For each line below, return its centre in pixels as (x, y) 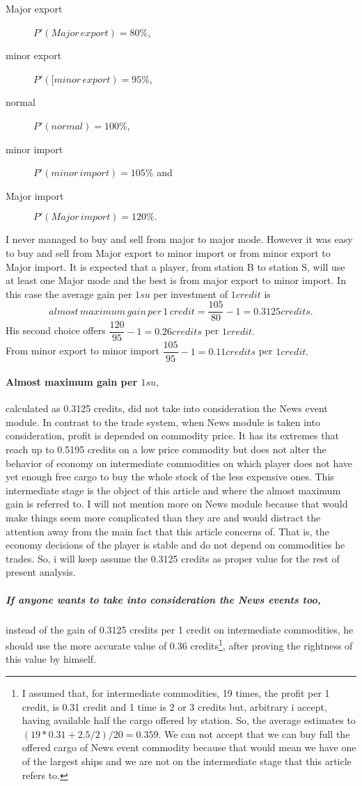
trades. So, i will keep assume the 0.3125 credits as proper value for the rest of (173, 558)
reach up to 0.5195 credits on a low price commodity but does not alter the (166, 449)
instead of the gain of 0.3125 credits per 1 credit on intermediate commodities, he (180, 629)
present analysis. (41, 572)
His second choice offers (56, 330)
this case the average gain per (69, 293)
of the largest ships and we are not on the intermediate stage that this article (187, 761)
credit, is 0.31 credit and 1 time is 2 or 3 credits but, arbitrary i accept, (174, 706)
